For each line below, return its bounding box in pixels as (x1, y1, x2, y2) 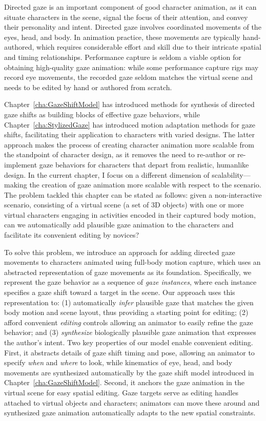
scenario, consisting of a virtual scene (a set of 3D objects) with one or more (4, 199, 244, 210)
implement (4, 159, 37, 170)
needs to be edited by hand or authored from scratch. (4, 81, 172, 92)
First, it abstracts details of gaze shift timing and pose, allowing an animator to (4, 347, 255, 357)
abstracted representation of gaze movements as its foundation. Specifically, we (4, 266, 252, 277)
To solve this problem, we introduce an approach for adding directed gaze (4, 246, 235, 257)
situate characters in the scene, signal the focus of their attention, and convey (4, 11, 248, 22)
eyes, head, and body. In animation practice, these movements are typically (4, 31, 240, 42)
